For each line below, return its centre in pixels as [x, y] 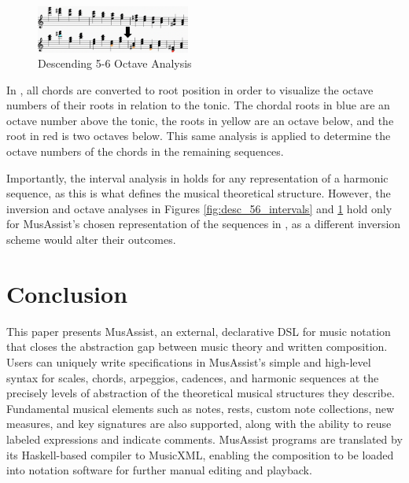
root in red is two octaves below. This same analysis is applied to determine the [199, 136]
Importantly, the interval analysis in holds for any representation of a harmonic [197, 177]
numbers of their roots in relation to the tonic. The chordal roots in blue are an [198, 105]
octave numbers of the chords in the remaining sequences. [145, 151]
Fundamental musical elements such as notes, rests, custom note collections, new [201, 408]
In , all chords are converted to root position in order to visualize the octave [190, 89]
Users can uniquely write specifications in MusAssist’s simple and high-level [189, 361]
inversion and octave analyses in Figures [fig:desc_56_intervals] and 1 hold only [199, 208]
